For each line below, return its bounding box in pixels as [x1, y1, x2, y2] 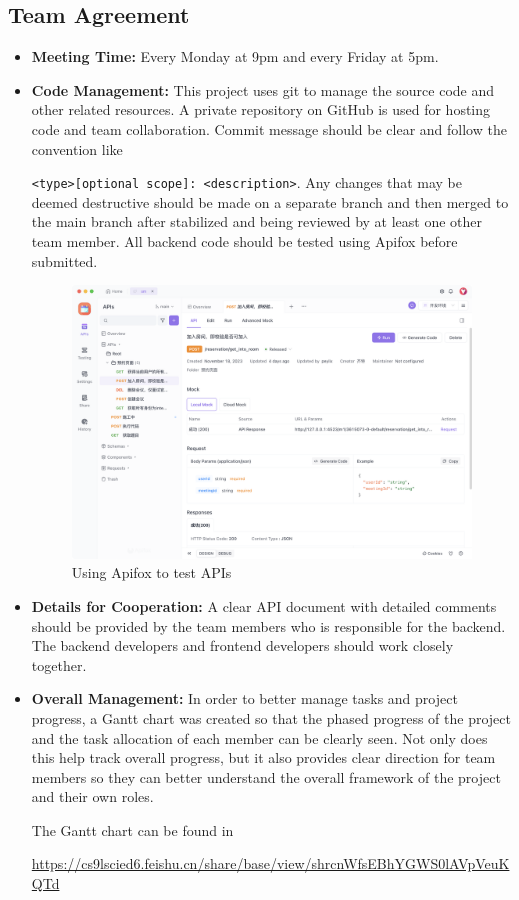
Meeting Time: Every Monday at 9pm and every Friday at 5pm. [31, 46, 439, 67]
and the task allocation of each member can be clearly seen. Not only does [31, 727, 488, 748]
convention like [31, 138, 123, 159]
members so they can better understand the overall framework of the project [31, 766, 501, 787]
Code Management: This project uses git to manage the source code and [31, 79, 495, 100]
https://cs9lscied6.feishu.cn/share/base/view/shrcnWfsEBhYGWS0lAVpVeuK [31, 853, 510, 874]
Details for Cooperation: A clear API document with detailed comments [31, 595, 497, 616]
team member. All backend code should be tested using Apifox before [31, 231, 458, 252]
